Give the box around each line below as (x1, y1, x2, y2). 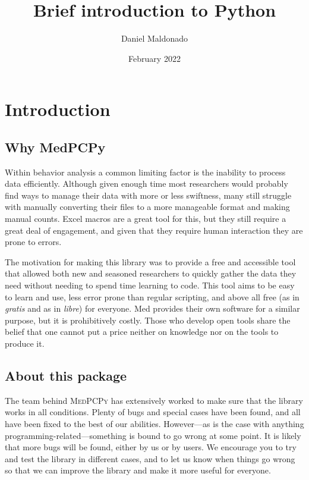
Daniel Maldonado (121, 32, 188, 45)
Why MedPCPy (5, 137, 106, 156)
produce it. (5, 337, 45, 350)
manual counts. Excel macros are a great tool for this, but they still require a (5, 212, 286, 225)
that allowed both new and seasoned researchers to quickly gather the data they (5, 267, 297, 280)
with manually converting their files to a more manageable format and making (5, 200, 290, 213)
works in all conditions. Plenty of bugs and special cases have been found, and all (5, 406, 301, 418)
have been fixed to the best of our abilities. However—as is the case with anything (5, 418, 304, 429)
